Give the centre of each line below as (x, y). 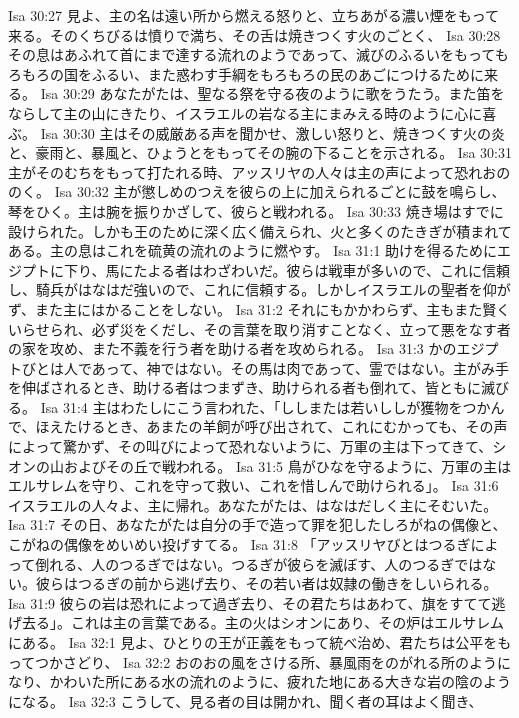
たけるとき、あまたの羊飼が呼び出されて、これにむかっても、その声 (285, 426)
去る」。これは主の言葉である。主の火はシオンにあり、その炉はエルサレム (263, 622)
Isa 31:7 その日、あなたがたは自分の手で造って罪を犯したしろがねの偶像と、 (257, 524)
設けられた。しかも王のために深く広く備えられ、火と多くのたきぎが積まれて (260, 230)
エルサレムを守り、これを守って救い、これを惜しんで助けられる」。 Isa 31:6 (253, 485)
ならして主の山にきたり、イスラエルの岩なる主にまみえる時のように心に (245, 112)
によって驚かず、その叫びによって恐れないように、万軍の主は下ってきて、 (250, 446)
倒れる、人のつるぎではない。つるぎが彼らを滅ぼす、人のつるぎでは (259, 563)
